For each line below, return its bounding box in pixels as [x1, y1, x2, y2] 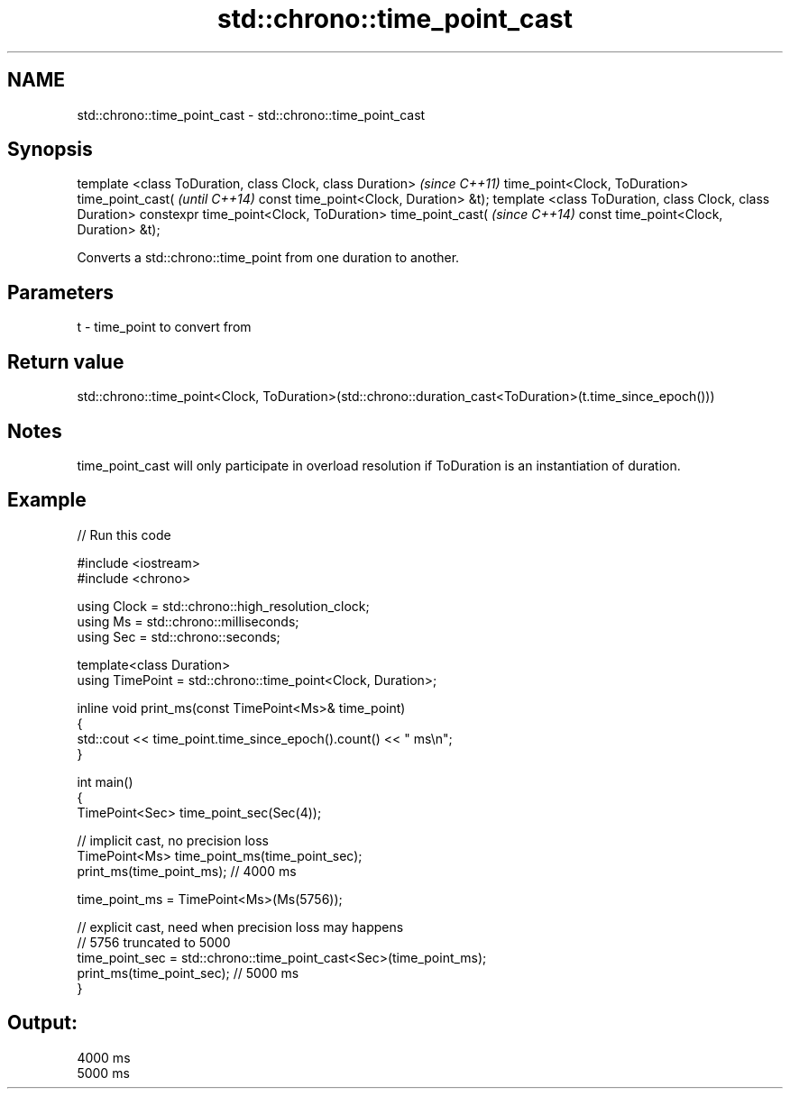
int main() [77, 773, 133, 790]
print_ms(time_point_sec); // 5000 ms [77, 964, 299, 981]
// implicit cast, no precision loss [77, 832, 269, 848]
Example [7, 489, 87, 512]
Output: [7, 1011, 78, 1035]
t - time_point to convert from [77, 319, 252, 335]
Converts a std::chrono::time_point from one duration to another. [77, 250, 460, 266]
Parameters [7, 280, 114, 304]
